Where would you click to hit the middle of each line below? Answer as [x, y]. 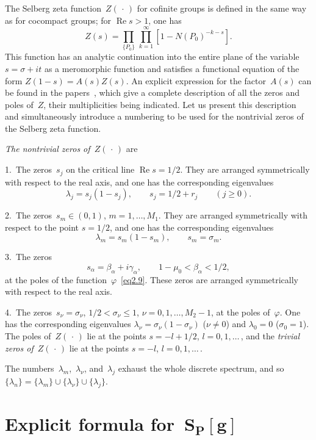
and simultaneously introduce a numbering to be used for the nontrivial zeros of [154, 116]
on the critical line [100, 169]
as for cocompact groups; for [58, 20]
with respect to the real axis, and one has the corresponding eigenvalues [139, 182]
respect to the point [42, 227]
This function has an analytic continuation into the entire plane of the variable [152, 56]
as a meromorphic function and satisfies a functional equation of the [172, 68]
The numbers [30, 368]
